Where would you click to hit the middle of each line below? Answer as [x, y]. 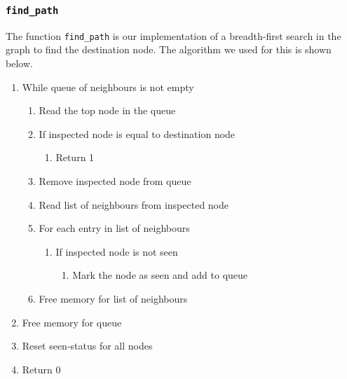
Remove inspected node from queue [115, 181]
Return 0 [41, 369]
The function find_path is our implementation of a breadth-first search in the [173, 35]
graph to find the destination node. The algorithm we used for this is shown [169, 49]
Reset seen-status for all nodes [87, 346]
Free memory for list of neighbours [113, 298]
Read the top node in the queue [107, 110]
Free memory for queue [72, 322]
